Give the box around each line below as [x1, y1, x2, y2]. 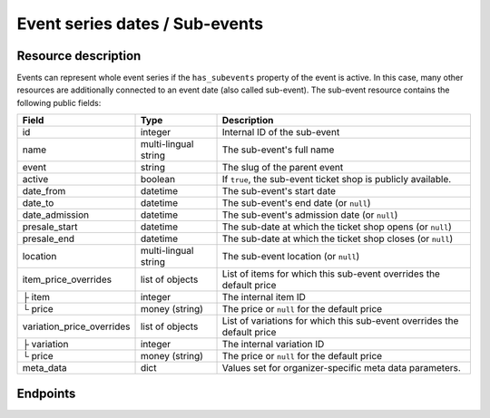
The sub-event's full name [221, 143, 335, 156]
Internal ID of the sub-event [221, 126, 340, 139]
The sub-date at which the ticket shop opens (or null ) [221, 220, 453, 233]
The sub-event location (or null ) [221, 250, 360, 263]
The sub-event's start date [221, 185, 336, 198]
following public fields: [16, 97, 102, 108]
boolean [140, 173, 176, 186]
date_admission [22, 209, 90, 221]
